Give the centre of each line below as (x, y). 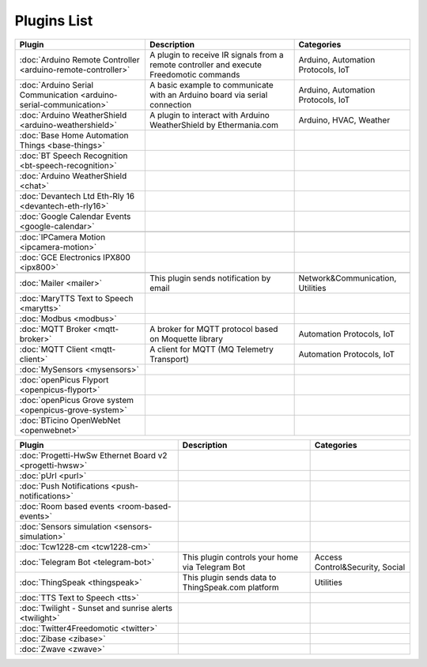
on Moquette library (186, 338)
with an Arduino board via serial (208, 95)
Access (329, 557)
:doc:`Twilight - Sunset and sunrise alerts (96, 608)
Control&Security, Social (360, 567)
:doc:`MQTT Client (54, 349)
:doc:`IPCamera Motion (62, 237)
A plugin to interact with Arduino (210, 115)
